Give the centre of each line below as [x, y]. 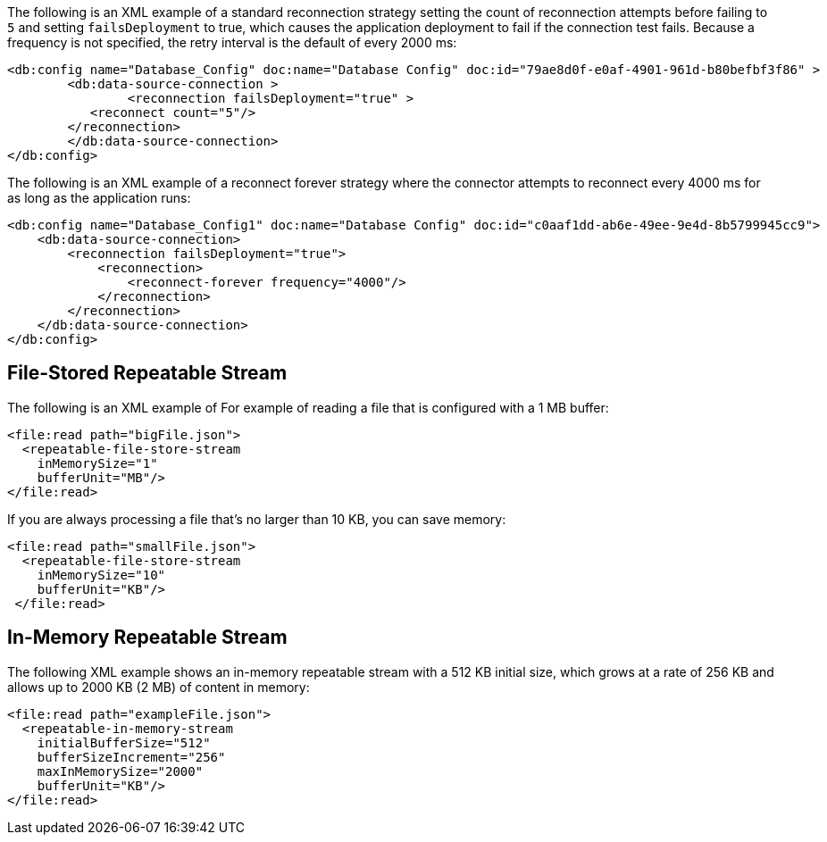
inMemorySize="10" [101, 575]
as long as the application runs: [99, 198]
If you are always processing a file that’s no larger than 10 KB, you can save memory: [257, 519]
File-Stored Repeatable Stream [147, 373]
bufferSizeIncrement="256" [131, 757]
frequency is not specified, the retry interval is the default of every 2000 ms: [232, 42]
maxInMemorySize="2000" [120, 771]
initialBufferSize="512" [124, 742]
